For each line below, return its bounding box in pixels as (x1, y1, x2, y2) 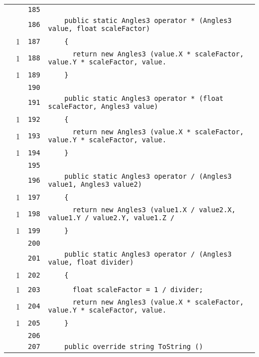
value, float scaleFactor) (48, 24, 150, 32)
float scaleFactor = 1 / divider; (72, 285, 203, 294)
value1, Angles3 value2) (48, 180, 142, 188)
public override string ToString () (64, 343, 203, 351)
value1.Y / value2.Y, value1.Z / (48, 214, 175, 222)
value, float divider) (48, 258, 134, 266)
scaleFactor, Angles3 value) (48, 102, 158, 110)
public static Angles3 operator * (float (64, 94, 224, 102)
